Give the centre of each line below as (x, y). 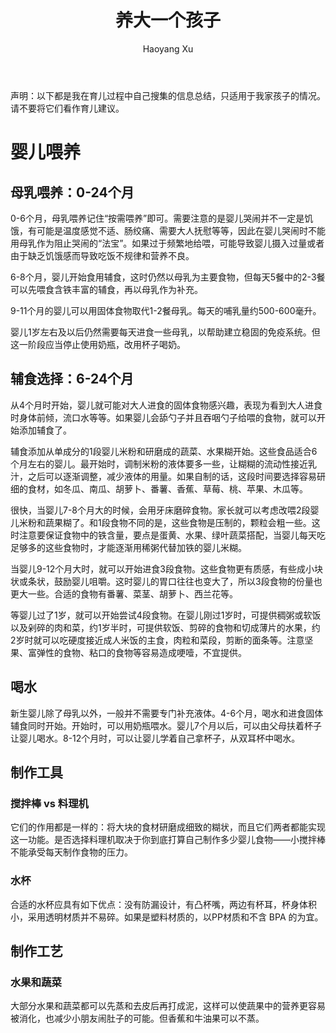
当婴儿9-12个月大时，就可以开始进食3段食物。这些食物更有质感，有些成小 (162, 568)
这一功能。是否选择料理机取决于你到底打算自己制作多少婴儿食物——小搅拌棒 (168, 840)
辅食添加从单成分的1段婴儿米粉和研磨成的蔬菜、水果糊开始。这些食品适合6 (164, 451)
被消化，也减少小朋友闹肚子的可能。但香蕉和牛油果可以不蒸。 (137, 1018)
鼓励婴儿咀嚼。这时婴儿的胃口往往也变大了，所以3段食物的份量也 (188, 581)
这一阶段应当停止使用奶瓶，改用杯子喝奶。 (98, 344)
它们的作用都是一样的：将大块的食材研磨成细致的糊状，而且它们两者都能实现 (168, 827)
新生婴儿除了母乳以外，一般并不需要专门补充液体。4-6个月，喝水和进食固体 (167, 713)
